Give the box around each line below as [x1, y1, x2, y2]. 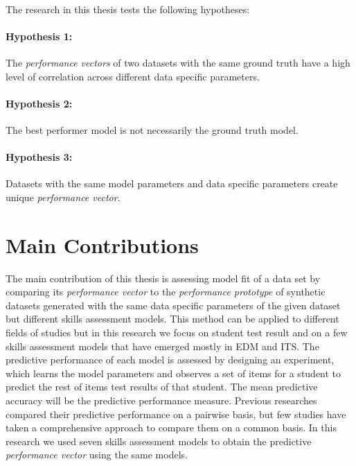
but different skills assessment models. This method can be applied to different [6, 311, 339, 326]
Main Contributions [6, 230, 199, 259]
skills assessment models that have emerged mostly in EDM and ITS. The [6, 338, 319, 353]
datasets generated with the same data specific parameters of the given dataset [6, 297, 341, 312]
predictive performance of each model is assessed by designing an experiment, [6, 352, 335, 367]
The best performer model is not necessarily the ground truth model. [6, 122, 299, 137]
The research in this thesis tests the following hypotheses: [6, 1, 250, 16]
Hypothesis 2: [6, 96, 73, 110]
